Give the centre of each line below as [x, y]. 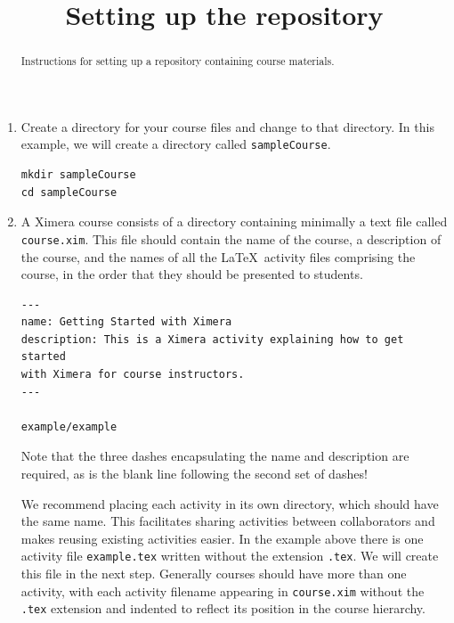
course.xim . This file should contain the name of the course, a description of [231, 238]
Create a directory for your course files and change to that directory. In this [227, 126]
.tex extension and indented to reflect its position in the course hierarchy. [223, 608]
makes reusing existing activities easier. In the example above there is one [222, 538]
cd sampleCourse [69, 192]
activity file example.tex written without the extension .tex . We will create [230, 556]
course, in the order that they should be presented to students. [192, 274]
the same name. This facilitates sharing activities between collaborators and [228, 521]
